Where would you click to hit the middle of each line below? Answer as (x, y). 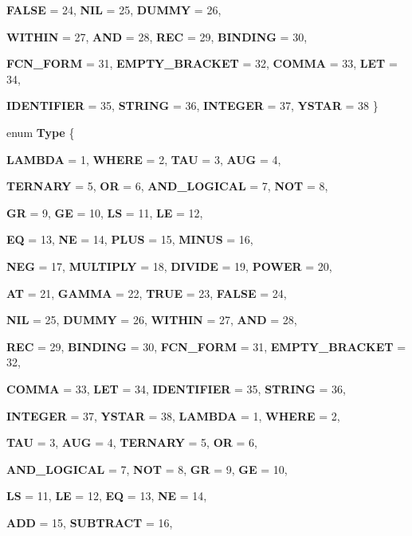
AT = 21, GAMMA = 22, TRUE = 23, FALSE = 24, (147, 293)
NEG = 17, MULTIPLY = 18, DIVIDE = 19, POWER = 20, (169, 266)
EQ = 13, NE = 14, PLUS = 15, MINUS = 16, (130, 239)
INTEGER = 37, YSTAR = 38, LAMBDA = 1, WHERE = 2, (173, 415)
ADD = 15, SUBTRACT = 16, (90, 522)
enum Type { (41, 132)
